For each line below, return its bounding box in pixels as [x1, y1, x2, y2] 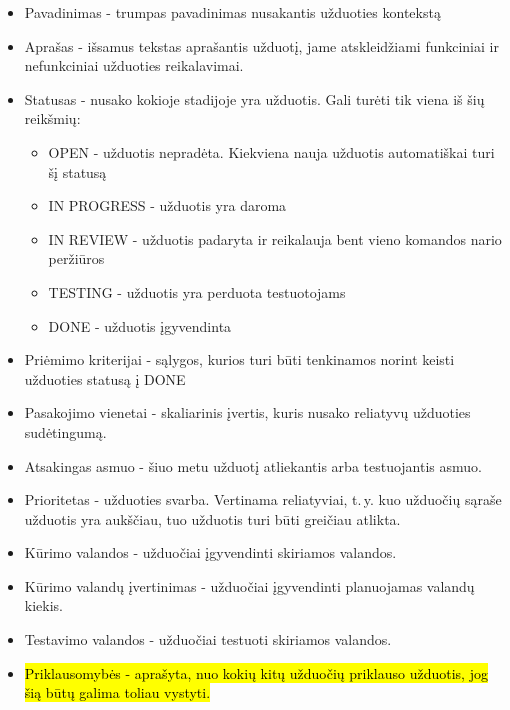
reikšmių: [24, 108, 81, 129]
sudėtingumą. [24, 421, 107, 442]
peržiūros [48, 248, 105, 269]
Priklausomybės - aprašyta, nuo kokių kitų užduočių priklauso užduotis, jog [24, 662, 488, 683]
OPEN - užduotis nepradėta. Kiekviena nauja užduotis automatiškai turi [48, 141, 495, 162]
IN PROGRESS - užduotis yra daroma [48, 195, 287, 216]
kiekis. [24, 595, 63, 616]
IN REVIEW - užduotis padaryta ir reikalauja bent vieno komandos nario [48, 228, 502, 249]
